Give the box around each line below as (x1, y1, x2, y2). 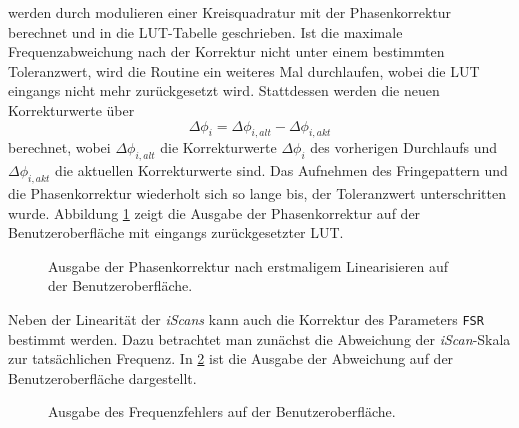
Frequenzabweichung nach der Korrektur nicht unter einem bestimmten (8, 41, 445, 62)
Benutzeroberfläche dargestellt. (8, 367, 197, 388)
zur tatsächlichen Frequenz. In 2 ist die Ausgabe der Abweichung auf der (8, 348, 454, 369)
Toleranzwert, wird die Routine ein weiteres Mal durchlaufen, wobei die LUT (8, 60, 480, 81)
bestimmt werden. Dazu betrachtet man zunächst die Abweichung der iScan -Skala (8, 328, 511, 349)
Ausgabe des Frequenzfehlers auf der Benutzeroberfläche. (48, 401, 396, 422)
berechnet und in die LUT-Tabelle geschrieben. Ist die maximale (8, 21, 403, 42)
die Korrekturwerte (160, 137, 277, 158)
